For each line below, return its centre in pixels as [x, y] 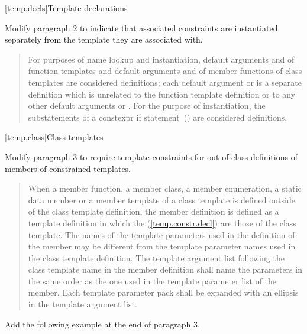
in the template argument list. [83, 304]
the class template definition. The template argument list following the [156, 257]
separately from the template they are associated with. [104, 39]
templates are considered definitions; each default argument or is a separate [165, 82]
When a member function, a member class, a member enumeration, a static [165, 188]
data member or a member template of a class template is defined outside [161, 200]
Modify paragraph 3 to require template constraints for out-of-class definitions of [151, 156]
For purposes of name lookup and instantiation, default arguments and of [161, 59]
